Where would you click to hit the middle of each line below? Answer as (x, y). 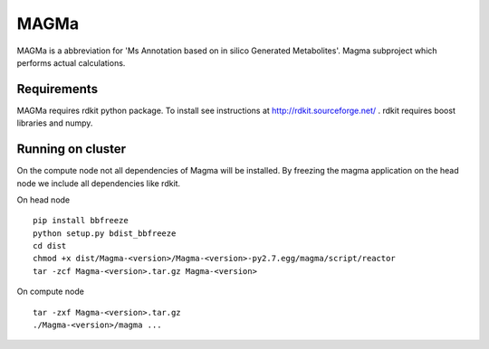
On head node (43, 200)
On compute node (51, 292)
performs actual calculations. (71, 62)
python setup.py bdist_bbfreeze (105, 233)
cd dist (50, 246)
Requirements (58, 89)
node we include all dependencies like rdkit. (99, 183)
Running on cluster (72, 149)
